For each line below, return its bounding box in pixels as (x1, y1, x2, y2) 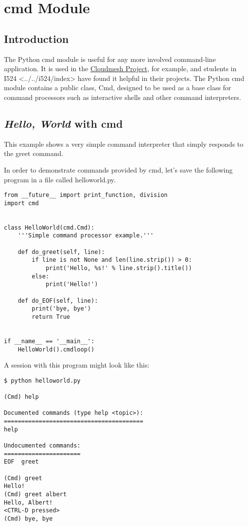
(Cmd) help (4, 393, 39, 401)
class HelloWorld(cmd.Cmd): (4, 224, 95, 231)
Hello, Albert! (4, 499, 53, 506)
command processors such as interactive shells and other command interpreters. (4, 92, 241, 102)
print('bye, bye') (32, 305, 91, 312)
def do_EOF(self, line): (18, 297, 98, 304)
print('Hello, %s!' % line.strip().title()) (45, 265, 192, 272)
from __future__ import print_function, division (4, 192, 168, 199)
